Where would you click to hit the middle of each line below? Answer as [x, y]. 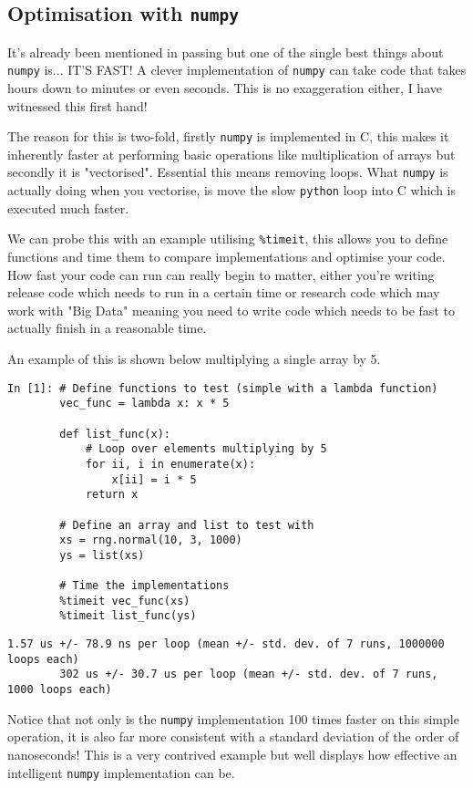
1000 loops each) [60, 690]
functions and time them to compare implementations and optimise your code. [226, 257]
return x [112, 495]
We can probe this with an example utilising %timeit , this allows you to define [228, 238]
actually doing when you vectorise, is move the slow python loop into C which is [232, 190]
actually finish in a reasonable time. [107, 328]
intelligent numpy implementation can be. [121, 772]
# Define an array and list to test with [187, 525]
